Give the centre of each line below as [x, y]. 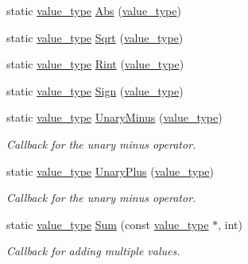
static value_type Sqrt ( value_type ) [95, 37]
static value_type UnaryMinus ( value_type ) [114, 117]
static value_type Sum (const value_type [108, 224]
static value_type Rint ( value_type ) [95, 64]
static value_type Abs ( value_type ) [94, 10]
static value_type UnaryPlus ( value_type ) [110, 171]
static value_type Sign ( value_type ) [95, 90]
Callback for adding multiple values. [93, 251]
